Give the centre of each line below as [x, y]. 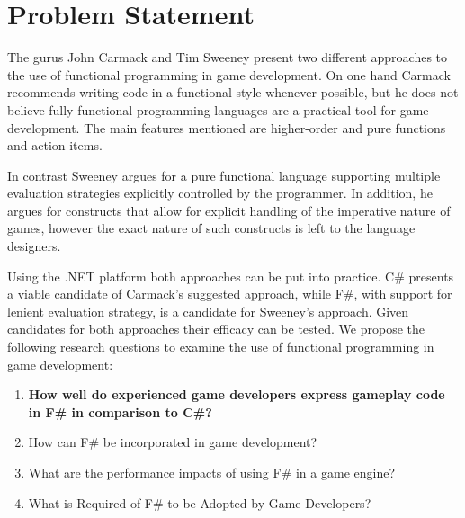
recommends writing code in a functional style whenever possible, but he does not [233, 92]
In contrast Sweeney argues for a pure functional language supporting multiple [224, 175]
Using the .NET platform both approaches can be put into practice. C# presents [231, 276]
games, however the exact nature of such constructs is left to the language [211, 228]
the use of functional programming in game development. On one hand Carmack [229, 74]
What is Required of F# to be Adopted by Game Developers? [200, 502]
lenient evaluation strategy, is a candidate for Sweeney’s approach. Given [208, 311]
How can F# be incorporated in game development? [173, 442]
